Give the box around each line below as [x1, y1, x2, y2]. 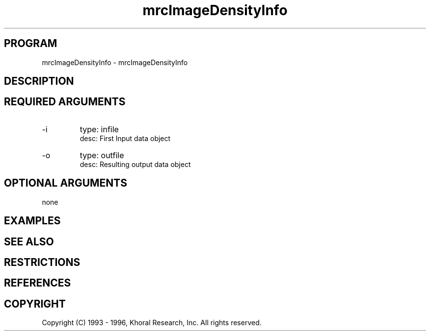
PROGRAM [4, 37, 57, 50]
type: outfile [80, 150, 124, 160]
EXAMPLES [4, 215, 61, 227]
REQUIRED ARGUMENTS [4, 96, 126, 108]
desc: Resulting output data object [80, 160, 191, 168]
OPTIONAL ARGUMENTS [4, 177, 127, 190]
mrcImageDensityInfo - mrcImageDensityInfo [42, 58, 188, 67]
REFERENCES [4, 277, 71, 289]
